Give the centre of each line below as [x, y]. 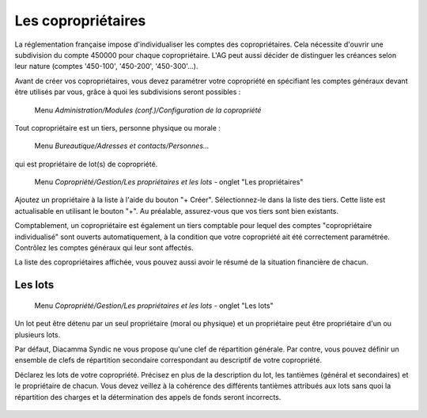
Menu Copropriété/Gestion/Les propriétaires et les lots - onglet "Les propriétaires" [169, 182]
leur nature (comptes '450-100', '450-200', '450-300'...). [106, 66]
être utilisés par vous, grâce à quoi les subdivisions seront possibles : [128, 92]
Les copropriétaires [80, 21]
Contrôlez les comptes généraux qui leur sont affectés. [104, 248]
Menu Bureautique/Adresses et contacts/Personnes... [122, 146]
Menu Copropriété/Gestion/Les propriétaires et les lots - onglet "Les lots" [154, 306]
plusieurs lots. [38, 334]
